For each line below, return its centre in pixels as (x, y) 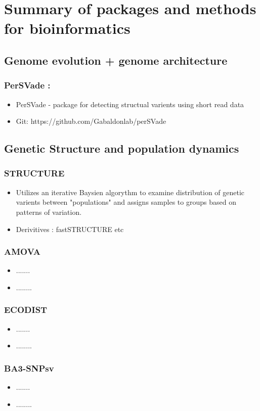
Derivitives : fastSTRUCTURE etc (70, 229)
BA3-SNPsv (29, 368)
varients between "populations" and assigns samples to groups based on (126, 202)
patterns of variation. (49, 212)
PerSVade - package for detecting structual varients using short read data (130, 104)
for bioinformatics (67, 28)
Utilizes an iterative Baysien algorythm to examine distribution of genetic (130, 192)
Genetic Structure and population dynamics (122, 148)
